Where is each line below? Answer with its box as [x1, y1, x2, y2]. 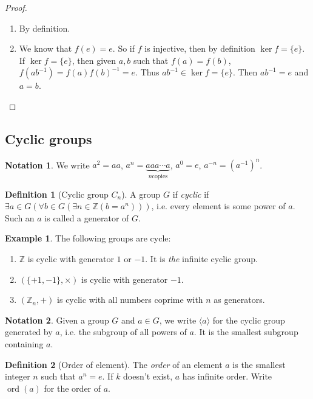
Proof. [5, 1, 27, 13]
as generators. [214, 293, 265, 306]
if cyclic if [172, 187, 209, 200]
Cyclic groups [5, 129, 92, 148]
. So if [112, 42, 135, 55]
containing [5, 338, 44, 350]
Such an [5, 211, 35, 224]
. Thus [135, 66, 160, 78]
